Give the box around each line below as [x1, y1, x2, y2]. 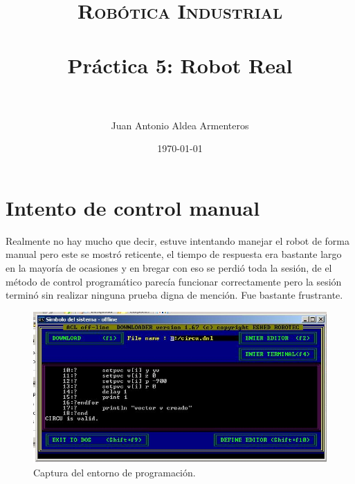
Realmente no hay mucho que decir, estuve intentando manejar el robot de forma [6, 233, 350, 248]
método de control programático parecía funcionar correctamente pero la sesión [6, 274, 342, 288]
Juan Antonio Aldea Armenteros [111, 118, 249, 132]
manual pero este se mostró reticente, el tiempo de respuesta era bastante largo [6, 247, 342, 261]
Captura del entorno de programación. [33, 465, 196, 480]
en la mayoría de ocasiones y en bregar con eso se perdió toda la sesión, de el [6, 261, 332, 274]
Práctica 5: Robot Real [67, 50, 293, 79]
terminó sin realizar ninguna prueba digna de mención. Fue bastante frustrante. [6, 288, 343, 302]
